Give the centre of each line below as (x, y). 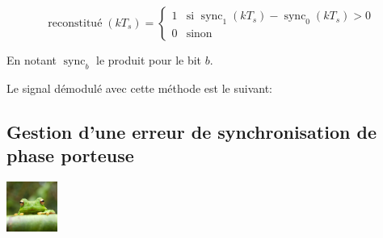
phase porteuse (70, 155)
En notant (32, 60)
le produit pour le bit (149, 60)
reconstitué (75, 23)
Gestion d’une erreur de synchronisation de (191, 131)
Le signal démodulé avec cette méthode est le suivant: (139, 88)
